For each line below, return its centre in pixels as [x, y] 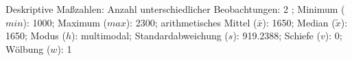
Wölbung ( [28, 48]
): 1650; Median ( [299, 22]
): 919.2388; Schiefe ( [277, 36]
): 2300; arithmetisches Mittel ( [191, 22]
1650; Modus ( [36, 36]
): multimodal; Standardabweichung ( [150, 36]
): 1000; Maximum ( [65, 22]
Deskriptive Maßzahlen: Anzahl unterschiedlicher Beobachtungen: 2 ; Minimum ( [175, 9]
